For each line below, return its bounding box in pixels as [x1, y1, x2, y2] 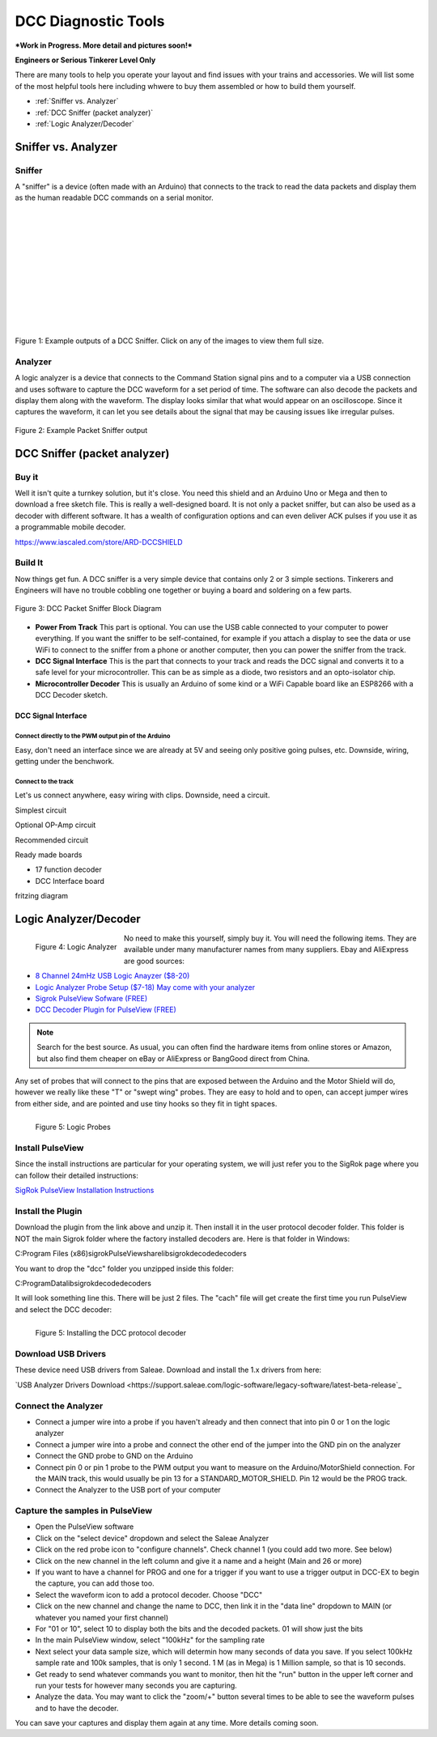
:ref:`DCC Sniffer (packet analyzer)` [35, 108, 154, 117]
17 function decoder [35, 864, 102, 874]
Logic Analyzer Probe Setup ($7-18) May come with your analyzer [35, 982, 255, 992]
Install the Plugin [15, 1205, 83, 1217]
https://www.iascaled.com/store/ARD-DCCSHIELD [15, 537, 183, 546]
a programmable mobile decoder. [15, 522, 126, 532]
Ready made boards [15, 850, 83, 860]
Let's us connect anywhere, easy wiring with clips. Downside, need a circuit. [15, 790, 270, 801]
